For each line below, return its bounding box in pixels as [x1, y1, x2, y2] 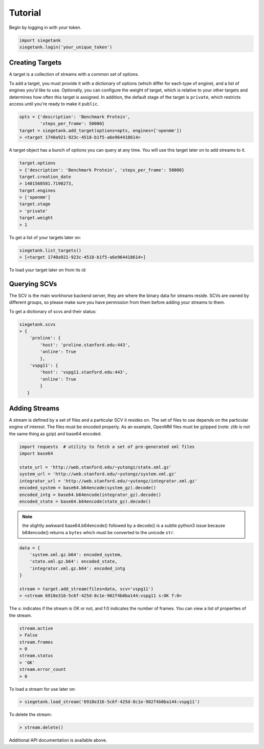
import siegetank [19, 37, 61, 43]
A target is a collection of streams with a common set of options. [9, 71, 139, 77]
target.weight [19, 215, 53, 221]
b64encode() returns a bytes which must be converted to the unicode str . [22, 529, 175, 535]
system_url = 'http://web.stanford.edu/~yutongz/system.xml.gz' [19, 471, 177, 477]
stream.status [19, 653, 53, 658]
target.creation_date [19, 174, 71, 180]
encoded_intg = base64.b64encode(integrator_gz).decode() [19, 492, 161, 498]
